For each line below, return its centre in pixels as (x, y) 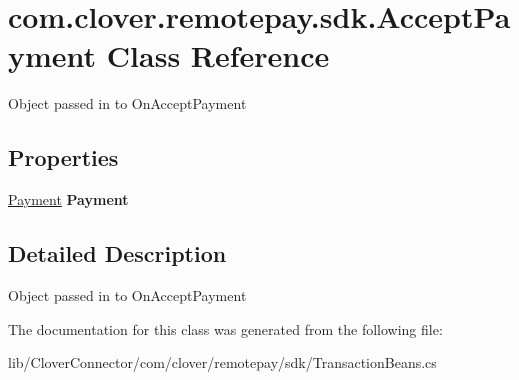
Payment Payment (68, 199)
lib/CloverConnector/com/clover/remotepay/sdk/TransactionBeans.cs (222, 362)
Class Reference (218, 55)
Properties (63, 157)
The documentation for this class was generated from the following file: (225, 328)
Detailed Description (117, 253)
